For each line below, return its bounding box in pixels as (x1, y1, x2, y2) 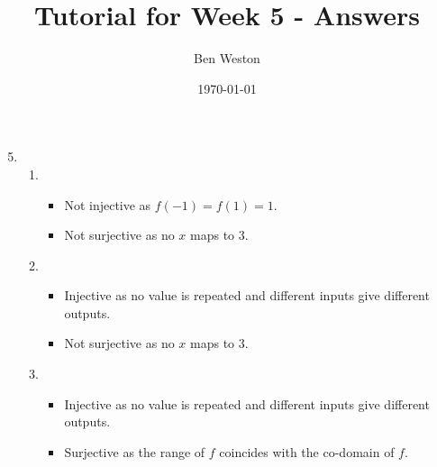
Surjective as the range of (64, 442, 205, 461)
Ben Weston (194, 49, 260, 68)
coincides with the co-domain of (219, 442, 395, 461)
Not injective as (64, 195, 151, 214)
